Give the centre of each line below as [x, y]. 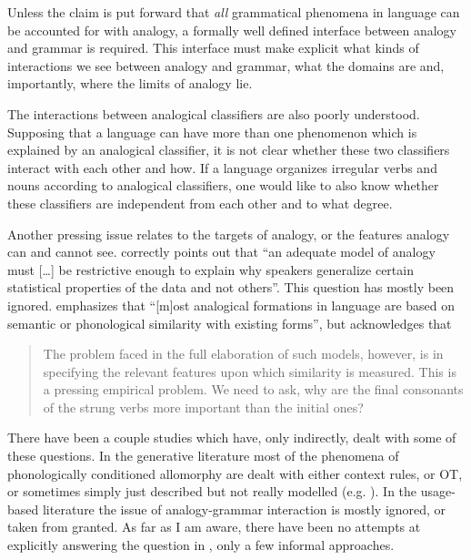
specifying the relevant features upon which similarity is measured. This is [250, 371]
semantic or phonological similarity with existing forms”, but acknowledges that [230, 323]
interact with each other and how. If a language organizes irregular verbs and [222, 167]
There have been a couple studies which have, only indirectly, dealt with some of [232, 438]
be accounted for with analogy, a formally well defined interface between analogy [232, 30]
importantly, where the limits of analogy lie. [130, 83]
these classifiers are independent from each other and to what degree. [200, 203]
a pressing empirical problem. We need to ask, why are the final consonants [253, 389]
